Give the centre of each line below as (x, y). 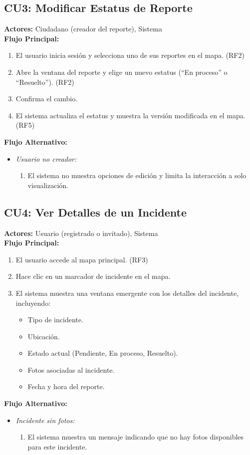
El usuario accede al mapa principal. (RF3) (82, 259)
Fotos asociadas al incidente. (71, 369)
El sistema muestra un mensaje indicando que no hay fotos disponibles (136, 437)
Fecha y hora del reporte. (66, 386)
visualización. (48, 185)
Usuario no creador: (46, 158)
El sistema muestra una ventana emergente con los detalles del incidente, (127, 293)
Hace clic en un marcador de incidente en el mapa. (93, 276)
